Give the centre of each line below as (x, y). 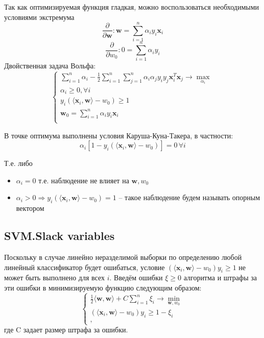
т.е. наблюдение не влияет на (84, 180)
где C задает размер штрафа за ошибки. (66, 330)
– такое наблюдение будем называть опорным (189, 197)
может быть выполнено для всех (55, 277)
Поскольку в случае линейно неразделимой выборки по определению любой (123, 257)
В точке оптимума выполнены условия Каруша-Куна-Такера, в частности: (119, 135)
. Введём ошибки (136, 277)
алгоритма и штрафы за (220, 277)
